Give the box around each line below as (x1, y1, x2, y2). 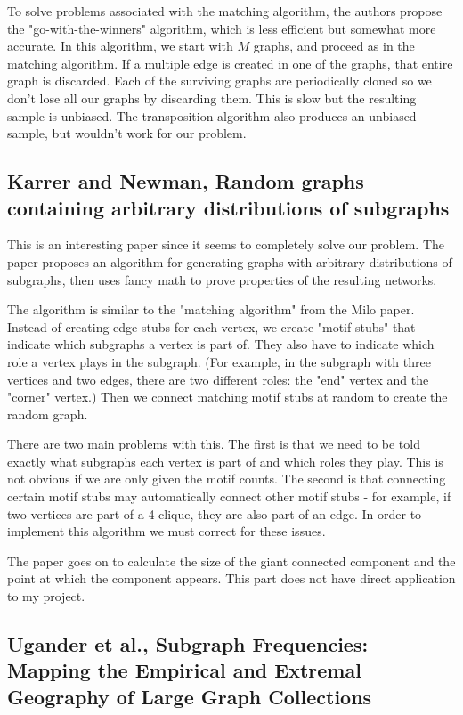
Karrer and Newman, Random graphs (7, 167, 364, 195)
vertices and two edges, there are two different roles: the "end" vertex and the (7, 370, 429, 388)
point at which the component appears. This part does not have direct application (7, 569, 456, 588)
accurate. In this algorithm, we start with (7, 37, 233, 55)
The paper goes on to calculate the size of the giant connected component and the (7, 551, 456, 570)
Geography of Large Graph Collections (7, 682, 372, 710)
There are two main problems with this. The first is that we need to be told (7, 435, 420, 453)
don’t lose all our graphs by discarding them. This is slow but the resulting (7, 88, 417, 107)
